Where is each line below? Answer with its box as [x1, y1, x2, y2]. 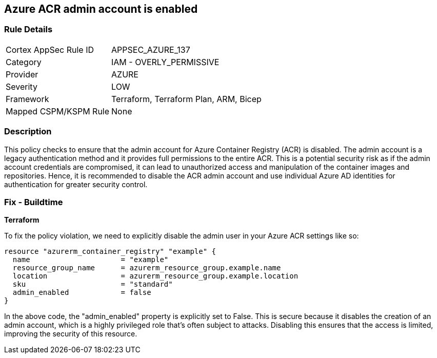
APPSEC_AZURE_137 [111, 44, 190, 55]
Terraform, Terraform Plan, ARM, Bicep [111, 93, 262, 104]
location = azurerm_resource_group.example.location [12, 272, 299, 281]
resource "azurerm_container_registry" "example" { [4, 247, 216, 256]
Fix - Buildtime [4, 196, 63, 207]
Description [4, 126, 52, 137]
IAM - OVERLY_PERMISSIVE [111, 56, 220, 67]
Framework [6, 93, 49, 104]
